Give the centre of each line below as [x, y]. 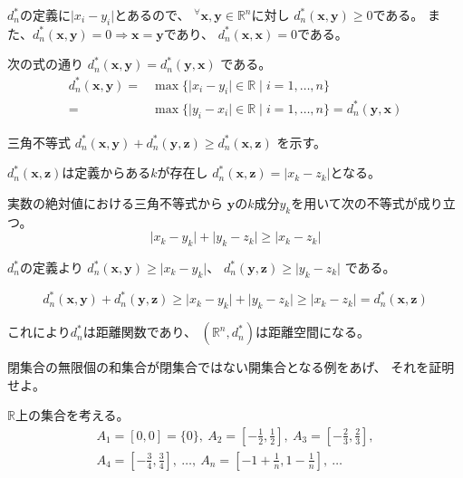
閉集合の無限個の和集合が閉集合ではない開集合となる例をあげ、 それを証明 [231, 367]
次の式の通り [45, 64]
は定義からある [106, 172]
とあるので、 [152, 14]
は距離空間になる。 [312, 332]
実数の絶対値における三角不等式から [115, 202]
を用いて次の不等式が [354, 202]
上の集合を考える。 [72, 415]
